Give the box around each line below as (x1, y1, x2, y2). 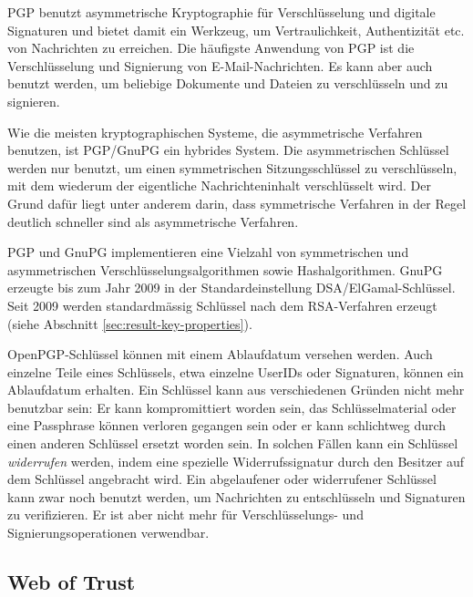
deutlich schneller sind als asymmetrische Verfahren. (7, 211, 299, 231)
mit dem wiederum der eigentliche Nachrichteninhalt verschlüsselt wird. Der (7, 176, 431, 195)
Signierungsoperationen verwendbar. (7, 523, 210, 542)
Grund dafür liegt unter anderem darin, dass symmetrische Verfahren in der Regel (7, 193, 467, 212)
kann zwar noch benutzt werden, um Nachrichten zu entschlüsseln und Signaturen (7, 487, 466, 506)
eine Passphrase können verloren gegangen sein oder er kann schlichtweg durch (7, 416, 447, 435)
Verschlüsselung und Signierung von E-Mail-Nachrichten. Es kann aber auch (7, 56, 433, 75)
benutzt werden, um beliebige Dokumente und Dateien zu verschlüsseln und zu (7, 74, 448, 93)
